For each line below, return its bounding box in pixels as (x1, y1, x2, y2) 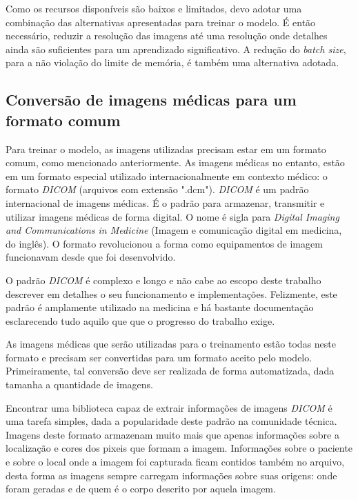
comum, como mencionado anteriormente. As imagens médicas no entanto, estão (6, 155, 345, 170)
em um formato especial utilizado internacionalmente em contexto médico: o (6, 168, 328, 183)
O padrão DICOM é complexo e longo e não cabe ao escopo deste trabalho (6, 272, 321, 287)
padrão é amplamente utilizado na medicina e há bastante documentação (6, 300, 314, 314)
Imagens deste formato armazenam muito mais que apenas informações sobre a (6, 427, 339, 441)
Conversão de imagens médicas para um (6, 89, 297, 110)
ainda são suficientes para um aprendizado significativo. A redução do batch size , (6, 41, 346, 56)
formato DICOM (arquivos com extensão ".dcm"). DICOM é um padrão (6, 182, 309, 197)
